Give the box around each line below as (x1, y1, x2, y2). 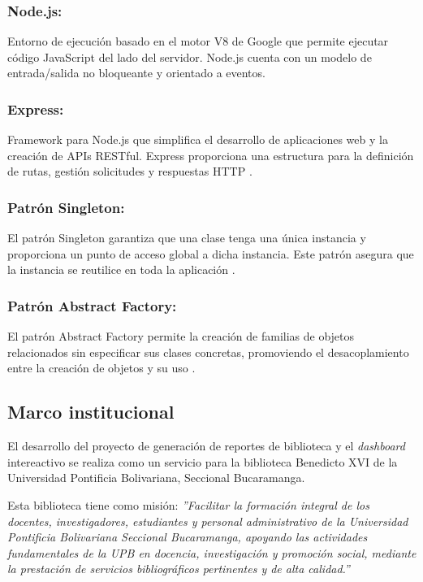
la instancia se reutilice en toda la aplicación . (7, 261, 235, 278)
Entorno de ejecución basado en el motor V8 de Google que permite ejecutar (7, 33, 389, 50)
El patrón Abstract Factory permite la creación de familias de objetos (7, 328, 355, 345)
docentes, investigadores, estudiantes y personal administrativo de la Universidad (7, 512, 408, 529)
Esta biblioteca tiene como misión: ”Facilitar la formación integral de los (7, 496, 369, 513)
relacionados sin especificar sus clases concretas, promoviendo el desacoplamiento (7, 343, 409, 360)
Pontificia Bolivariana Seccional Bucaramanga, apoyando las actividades (7, 528, 368, 545)
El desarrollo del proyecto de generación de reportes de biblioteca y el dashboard (7, 437, 405, 454)
